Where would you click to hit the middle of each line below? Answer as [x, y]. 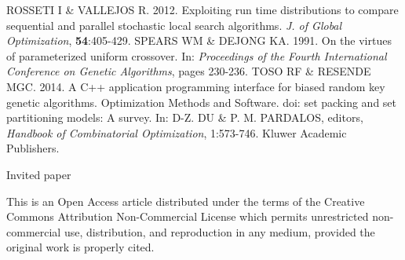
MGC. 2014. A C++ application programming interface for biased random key [196, 86]
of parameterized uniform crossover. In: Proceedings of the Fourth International [197, 55]
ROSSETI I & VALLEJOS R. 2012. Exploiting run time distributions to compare [202, 9]
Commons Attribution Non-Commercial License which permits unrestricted [188, 216]
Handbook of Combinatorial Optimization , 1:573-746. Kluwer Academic [177, 132]
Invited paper [39, 174]
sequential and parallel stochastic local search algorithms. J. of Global [174, 25]
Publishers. [33, 148]
